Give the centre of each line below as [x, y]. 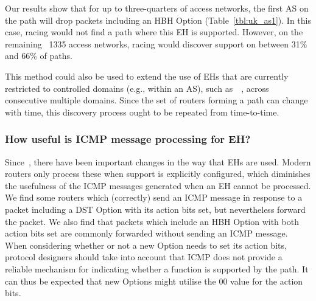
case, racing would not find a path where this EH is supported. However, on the [154, 32]
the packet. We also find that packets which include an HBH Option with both [152, 221]
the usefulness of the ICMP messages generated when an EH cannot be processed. [158, 185]
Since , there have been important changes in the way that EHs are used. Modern [158, 161]
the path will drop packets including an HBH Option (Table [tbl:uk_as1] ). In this [158, 20]
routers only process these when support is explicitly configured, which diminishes [158, 174]
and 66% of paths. [39, 56]
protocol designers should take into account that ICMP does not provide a [144, 257]
